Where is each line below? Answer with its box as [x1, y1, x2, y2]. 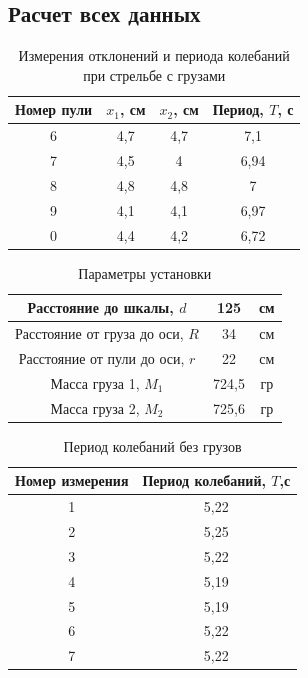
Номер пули [15, 99, 93, 120]
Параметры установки [78, 262, 212, 283]
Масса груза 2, [50, 397, 140, 418]
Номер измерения [15, 470, 129, 491]
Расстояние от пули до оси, [18, 347, 185, 368]
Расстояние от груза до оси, [15, 323, 184, 344]
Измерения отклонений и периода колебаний [18, 45, 290, 66]
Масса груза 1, [50, 372, 140, 393]
